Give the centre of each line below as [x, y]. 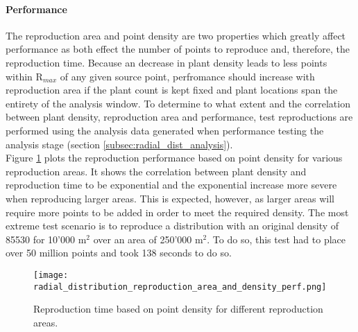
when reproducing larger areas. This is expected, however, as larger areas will [170, 198]
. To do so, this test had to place [276, 239]
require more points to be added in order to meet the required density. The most [177, 212]
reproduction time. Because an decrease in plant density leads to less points [167, 62]
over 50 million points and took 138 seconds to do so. [119, 253]
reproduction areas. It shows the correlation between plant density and [156, 171]
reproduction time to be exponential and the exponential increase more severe [171, 185]
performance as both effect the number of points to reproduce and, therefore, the [178, 49]
